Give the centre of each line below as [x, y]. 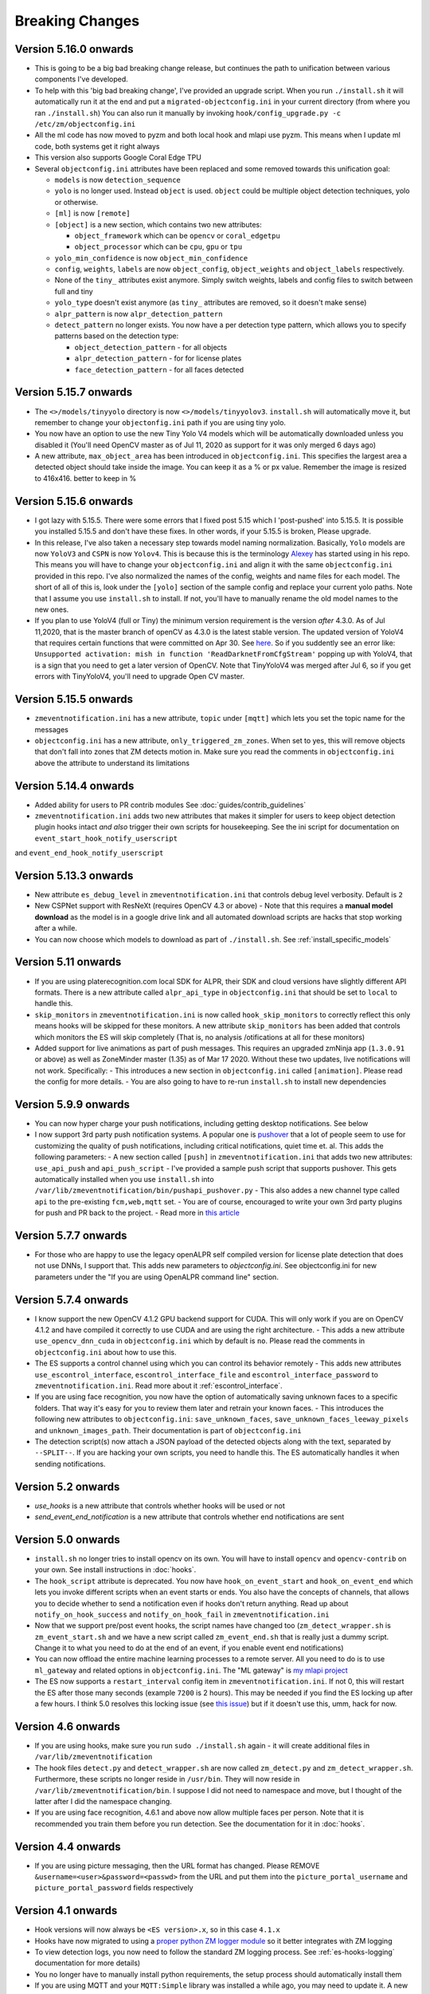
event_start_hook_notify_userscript [106, 838]
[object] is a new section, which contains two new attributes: [158, 224]
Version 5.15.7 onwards [74, 392]
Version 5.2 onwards [67, 1486]
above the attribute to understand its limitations [112, 763]
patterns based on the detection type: [117, 336]
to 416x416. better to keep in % [86, 478]
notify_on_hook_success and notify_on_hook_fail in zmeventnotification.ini [182, 1614]
